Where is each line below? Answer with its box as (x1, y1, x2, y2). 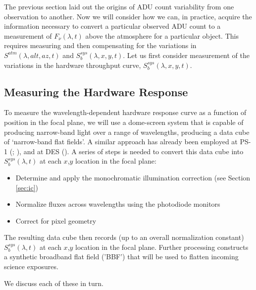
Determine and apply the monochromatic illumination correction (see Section (15, 172, 251, 182)
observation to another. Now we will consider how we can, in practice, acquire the (4, 11, 252, 21)
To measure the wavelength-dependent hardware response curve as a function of (4, 107, 247, 117)
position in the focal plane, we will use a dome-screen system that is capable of (4, 116, 244, 127)
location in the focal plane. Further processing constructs (75, 241, 249, 252)
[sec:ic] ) (15, 182, 38, 192)
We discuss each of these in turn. (4, 278, 103, 288)
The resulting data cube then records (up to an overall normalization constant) (4, 232, 244, 242)
